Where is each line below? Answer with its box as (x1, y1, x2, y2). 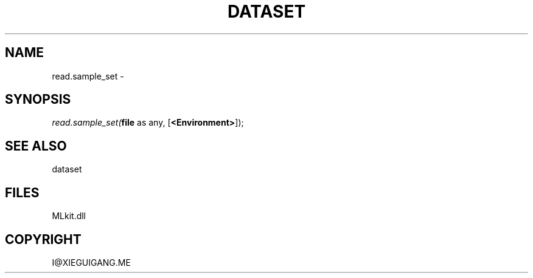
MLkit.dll (52, 211, 86, 222)
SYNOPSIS (5, 92, 71, 107)
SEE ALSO (5, 138, 67, 154)
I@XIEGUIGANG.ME (52, 257, 131, 268)
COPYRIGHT (5, 231, 82, 247)
